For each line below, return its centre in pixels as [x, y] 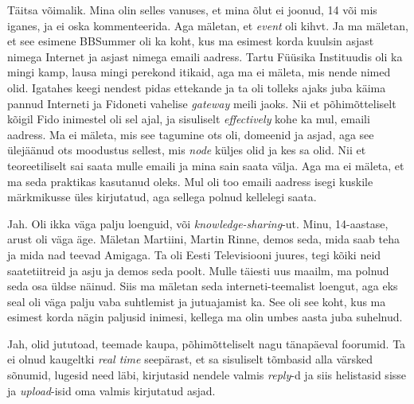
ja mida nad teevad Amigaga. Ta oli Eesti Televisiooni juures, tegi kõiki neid [194, 254]
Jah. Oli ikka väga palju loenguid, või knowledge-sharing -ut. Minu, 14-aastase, [198, 223]
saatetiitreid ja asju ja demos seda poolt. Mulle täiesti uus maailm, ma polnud [198, 270]
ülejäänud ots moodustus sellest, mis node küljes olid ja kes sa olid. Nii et [187, 150]
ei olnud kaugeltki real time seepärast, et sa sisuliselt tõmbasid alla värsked [190, 359]
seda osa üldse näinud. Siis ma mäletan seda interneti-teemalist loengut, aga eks [203, 286]
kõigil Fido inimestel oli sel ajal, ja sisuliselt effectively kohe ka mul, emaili [189, 119]
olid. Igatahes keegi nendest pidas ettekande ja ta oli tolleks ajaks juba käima [197, 87]
